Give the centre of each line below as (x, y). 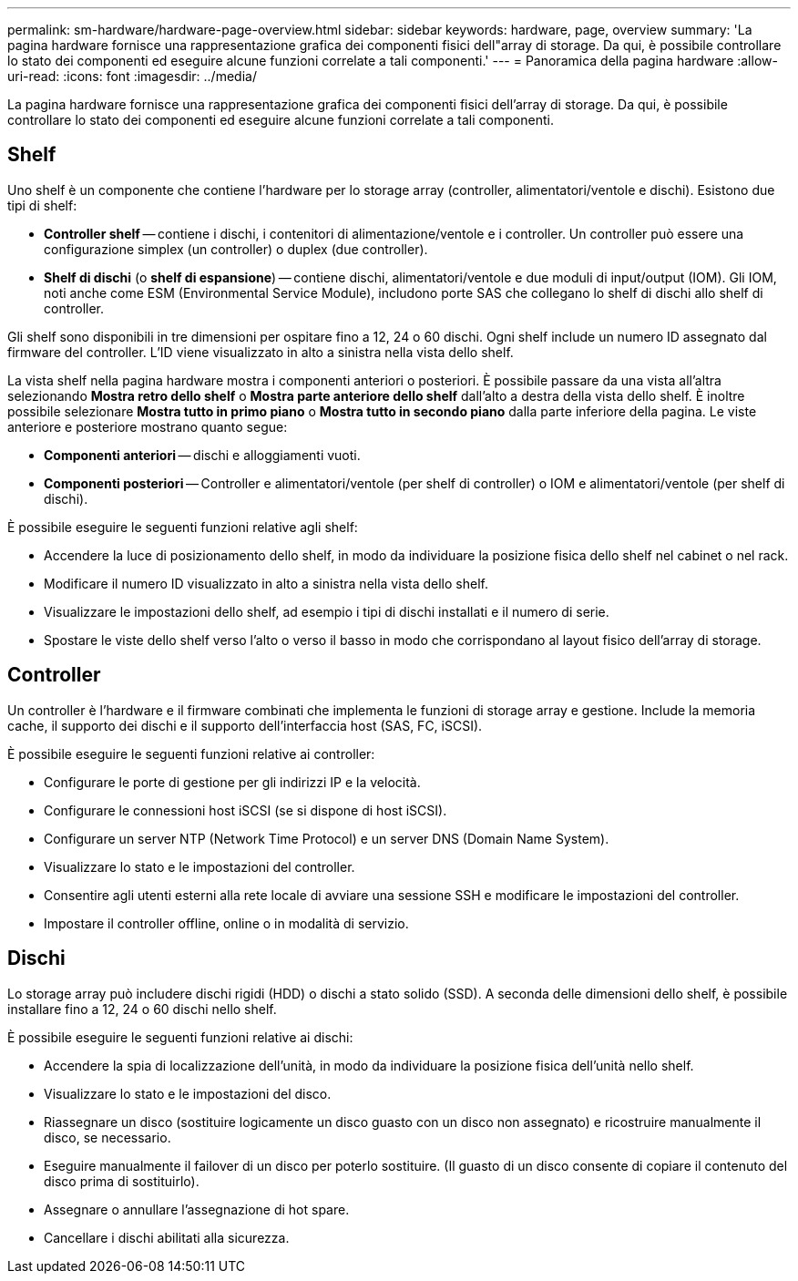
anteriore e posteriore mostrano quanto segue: (148, 426)
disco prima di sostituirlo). (122, 1181)
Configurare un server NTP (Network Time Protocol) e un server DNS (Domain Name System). (327, 838)
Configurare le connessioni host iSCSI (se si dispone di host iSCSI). (246, 810)
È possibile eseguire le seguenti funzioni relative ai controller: (191, 753)
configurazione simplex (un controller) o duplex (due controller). (236, 249)
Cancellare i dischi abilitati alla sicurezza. (167, 1237)
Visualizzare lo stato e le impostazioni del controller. (199, 866)
